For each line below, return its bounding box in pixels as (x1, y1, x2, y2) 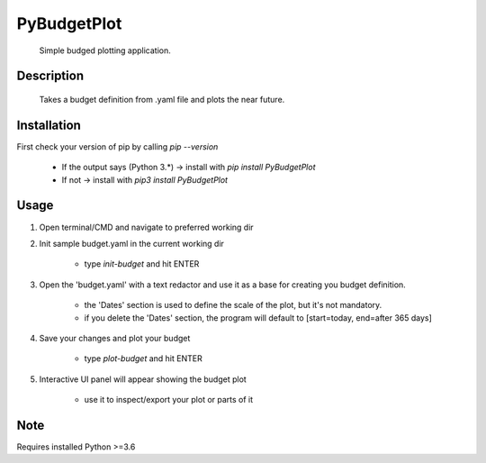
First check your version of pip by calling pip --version (16, 141, 219, 152)
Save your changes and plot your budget (39, 332, 191, 343)
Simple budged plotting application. (39, 45, 171, 56)
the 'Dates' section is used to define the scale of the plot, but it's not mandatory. (84, 300, 382, 311)
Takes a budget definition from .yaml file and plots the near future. (39, 94, 285, 104)
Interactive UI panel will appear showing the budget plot (39, 374, 247, 385)
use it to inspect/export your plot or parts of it (84, 395, 254, 405)
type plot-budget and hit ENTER (84, 353, 202, 364)
